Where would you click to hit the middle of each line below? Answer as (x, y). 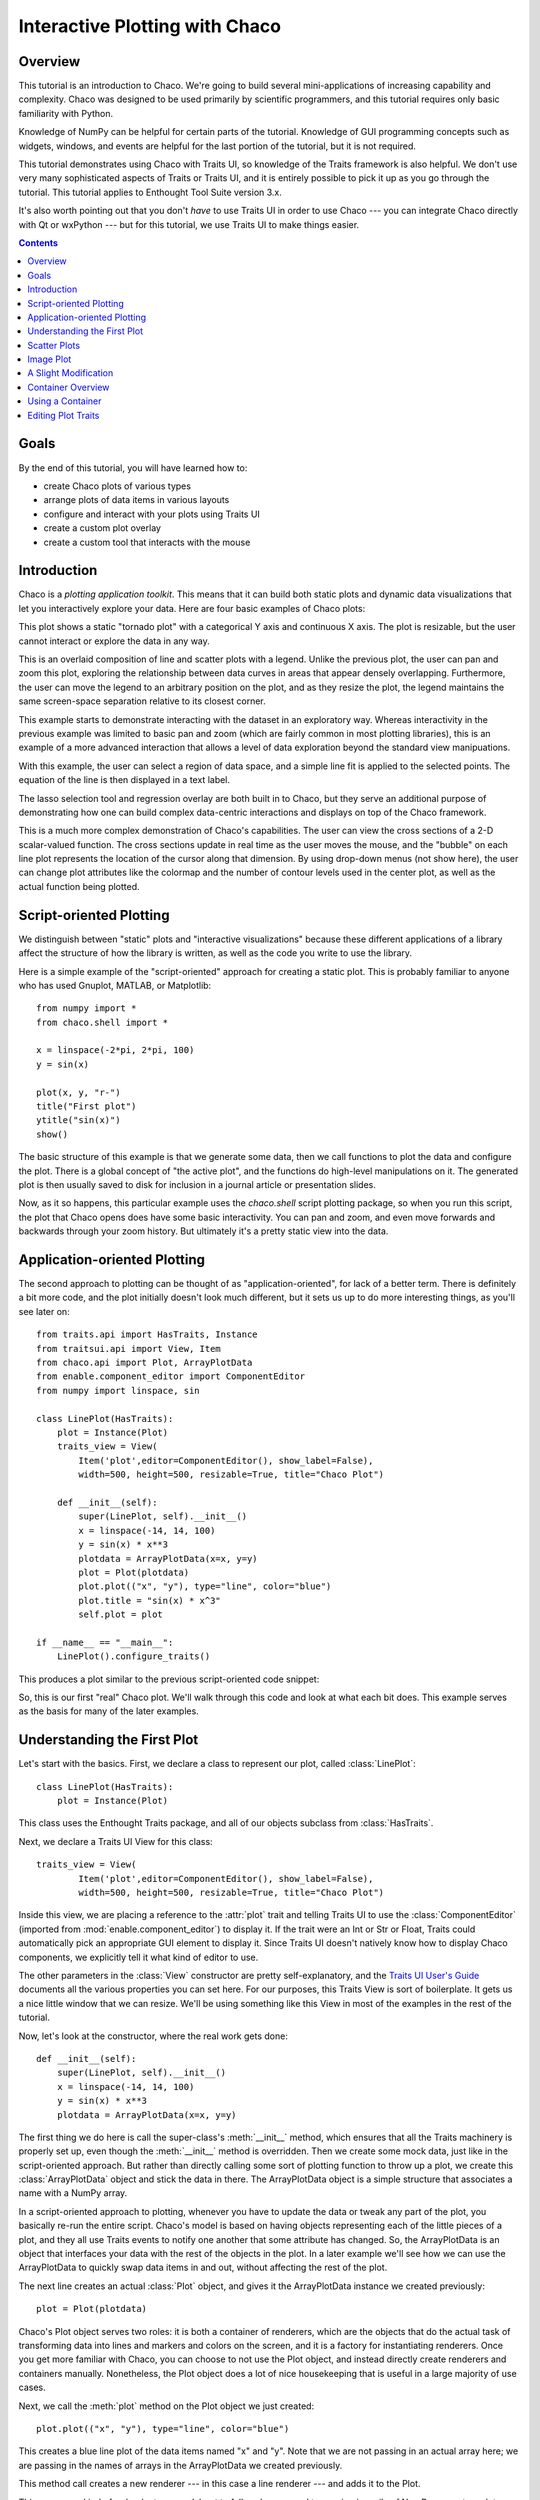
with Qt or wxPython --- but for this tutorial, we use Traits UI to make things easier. (189, 224)
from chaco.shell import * (102, 1022)
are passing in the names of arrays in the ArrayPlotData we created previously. (180, 2465)
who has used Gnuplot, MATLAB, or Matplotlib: (115, 985)
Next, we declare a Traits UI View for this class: (116, 1841)
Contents (38, 242)
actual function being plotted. (79, 886)
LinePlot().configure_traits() (133, 1656)
